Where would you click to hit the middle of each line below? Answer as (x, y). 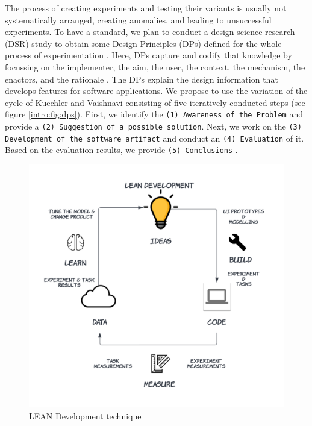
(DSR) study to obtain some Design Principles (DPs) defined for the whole (143, 43)
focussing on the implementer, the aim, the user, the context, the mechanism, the (155, 67)
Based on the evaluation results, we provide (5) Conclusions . (121, 150)
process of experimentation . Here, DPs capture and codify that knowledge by (148, 55)
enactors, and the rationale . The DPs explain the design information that (142, 79)
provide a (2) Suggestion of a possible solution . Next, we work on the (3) (153, 126)
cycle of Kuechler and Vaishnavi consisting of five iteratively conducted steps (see (155, 102)
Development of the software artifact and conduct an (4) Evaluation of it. (154, 138)
